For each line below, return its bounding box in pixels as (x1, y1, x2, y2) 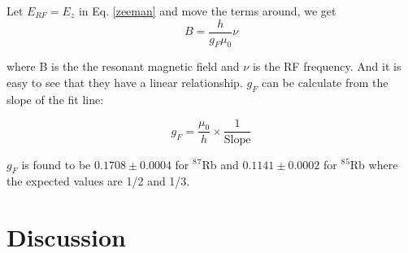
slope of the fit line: (7, 90, 104, 107)
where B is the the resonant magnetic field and (7, 58, 240, 75)
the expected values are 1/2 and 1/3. (7, 172, 190, 190)
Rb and (202, 155, 239, 172)
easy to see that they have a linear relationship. (7, 74, 243, 91)
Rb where (349, 155, 398, 172)
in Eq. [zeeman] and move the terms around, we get (78, 2, 336, 19)
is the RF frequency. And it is (252, 58, 401, 75)
